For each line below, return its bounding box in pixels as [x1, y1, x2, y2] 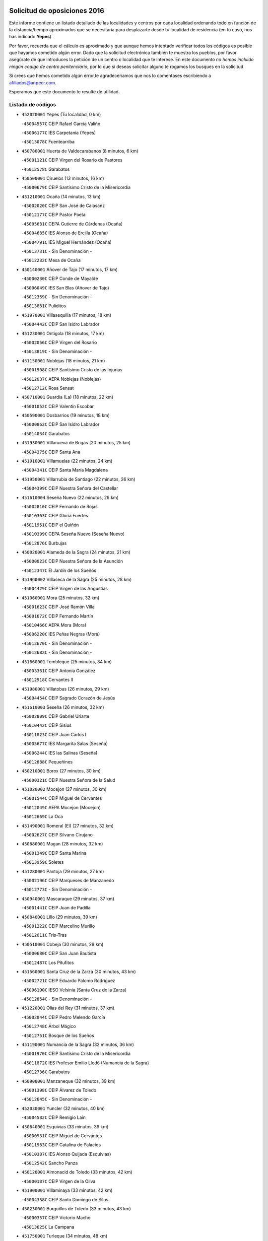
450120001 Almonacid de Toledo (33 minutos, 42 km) [21, 1169, 133, 1175]
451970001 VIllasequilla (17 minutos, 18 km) [21, 312, 112, 318]
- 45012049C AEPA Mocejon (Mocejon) [21, 804, 101, 810]
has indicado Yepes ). [9, 34, 53, 40]
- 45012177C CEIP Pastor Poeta [21, 211, 86, 218]
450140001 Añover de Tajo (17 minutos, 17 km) [21, 266, 118, 273]
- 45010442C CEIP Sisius [21, 722, 72, 728]
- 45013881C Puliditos [21, 303, 67, 309]
